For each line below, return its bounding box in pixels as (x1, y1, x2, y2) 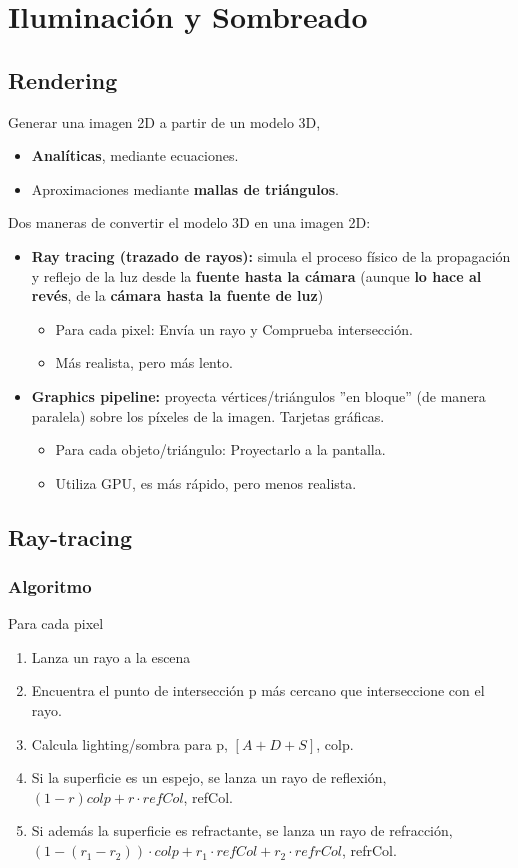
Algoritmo (8, 574, 92, 598)
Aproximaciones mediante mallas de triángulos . (31, 178, 339, 199)
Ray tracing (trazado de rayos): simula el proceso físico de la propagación (31, 245, 511, 266)
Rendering (8, 64, 118, 95)
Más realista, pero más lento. (55, 352, 233, 373)
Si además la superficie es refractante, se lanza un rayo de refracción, (31, 820, 453, 841)
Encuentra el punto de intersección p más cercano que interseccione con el (31, 680, 485, 701)
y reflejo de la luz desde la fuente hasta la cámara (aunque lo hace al (31, 265, 482, 286)
